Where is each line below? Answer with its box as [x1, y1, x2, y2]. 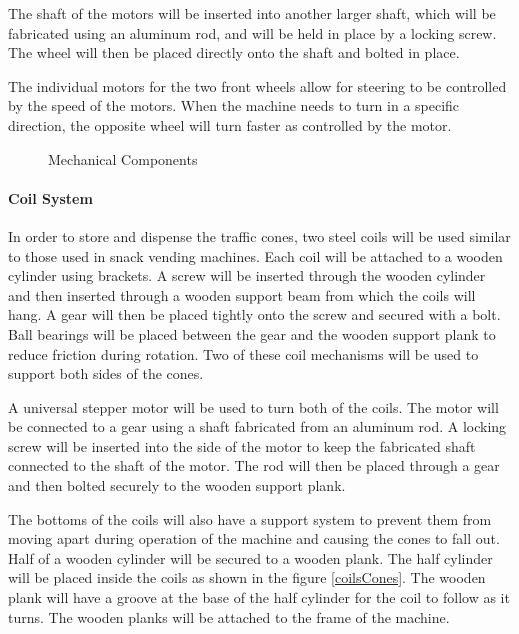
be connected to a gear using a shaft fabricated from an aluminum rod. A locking [8, 416, 507, 437]
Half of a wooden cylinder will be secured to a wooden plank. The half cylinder [8, 547, 493, 568]
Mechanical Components [48, 148, 198, 169]
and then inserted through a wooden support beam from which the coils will [8, 284, 476, 305]
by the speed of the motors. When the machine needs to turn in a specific [8, 95, 460, 116]
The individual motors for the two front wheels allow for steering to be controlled [8, 75, 507, 96]
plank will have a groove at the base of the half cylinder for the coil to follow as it [8, 587, 510, 608]
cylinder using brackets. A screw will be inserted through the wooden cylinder [8, 265, 486, 286]
